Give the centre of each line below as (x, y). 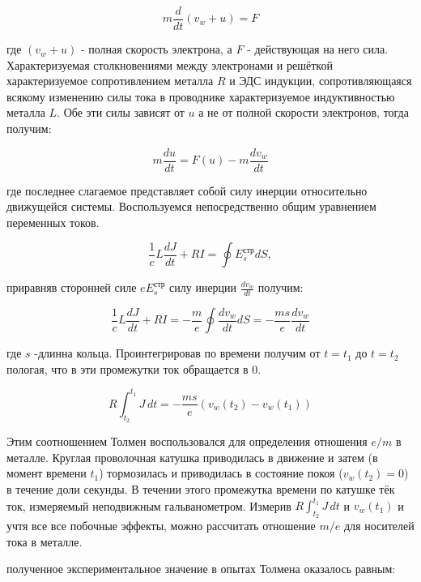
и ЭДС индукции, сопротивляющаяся (321, 81)
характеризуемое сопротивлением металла (110, 81)
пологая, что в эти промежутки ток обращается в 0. (134, 368)
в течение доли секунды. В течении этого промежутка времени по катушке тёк (201, 488)
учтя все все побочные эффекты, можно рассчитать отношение (161, 526)
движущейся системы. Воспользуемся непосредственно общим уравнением (191, 206)
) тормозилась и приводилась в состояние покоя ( (221, 473)
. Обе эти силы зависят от (121, 112)
